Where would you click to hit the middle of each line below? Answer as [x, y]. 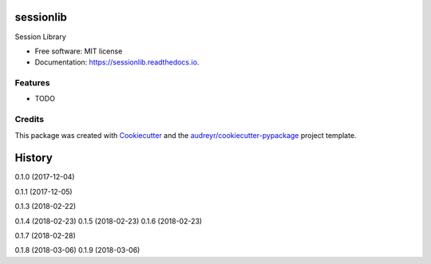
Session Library [41, 37]
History [34, 158]
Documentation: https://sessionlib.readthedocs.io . [117, 62]
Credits [29, 120]
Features [32, 83]
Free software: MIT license [79, 51]
